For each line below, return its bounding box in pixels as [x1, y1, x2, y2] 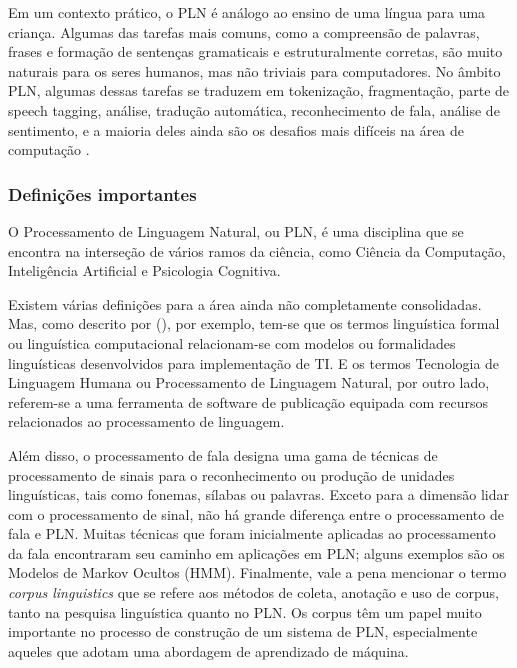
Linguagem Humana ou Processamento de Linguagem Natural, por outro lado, [8, 372, 490, 393]
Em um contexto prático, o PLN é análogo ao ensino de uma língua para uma [8, 2, 486, 22]
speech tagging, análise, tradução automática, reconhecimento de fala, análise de [8, 99, 500, 120]
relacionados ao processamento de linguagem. [8, 411, 285, 432]
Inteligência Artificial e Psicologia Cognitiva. [8, 260, 281, 281]
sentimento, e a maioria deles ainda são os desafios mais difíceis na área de [8, 119, 465, 140]
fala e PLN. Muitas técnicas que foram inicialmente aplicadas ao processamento [8, 523, 496, 544]
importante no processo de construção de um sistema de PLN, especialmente [8, 621, 478, 642]
